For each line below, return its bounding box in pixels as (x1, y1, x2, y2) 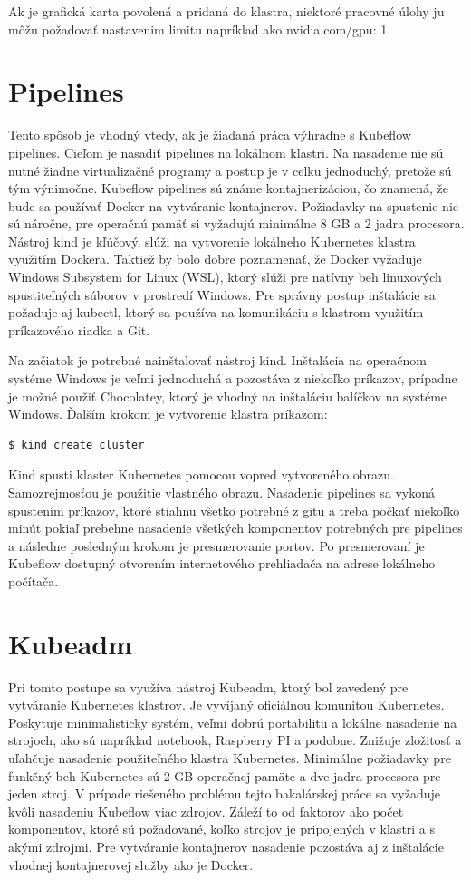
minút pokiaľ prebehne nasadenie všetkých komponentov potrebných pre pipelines (8, 518, 463, 537)
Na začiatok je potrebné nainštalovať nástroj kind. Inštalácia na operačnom (8, 351, 427, 370)
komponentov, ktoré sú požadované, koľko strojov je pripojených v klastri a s (8, 819, 436, 838)
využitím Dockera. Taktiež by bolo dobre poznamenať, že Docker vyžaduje (8, 249, 422, 268)
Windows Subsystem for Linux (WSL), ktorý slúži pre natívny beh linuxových (8, 267, 442, 286)
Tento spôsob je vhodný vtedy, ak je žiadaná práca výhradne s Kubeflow (8, 125, 411, 144)
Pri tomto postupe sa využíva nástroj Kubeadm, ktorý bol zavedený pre (8, 677, 409, 696)
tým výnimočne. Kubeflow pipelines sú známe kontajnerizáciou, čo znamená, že (8, 179, 448, 198)
